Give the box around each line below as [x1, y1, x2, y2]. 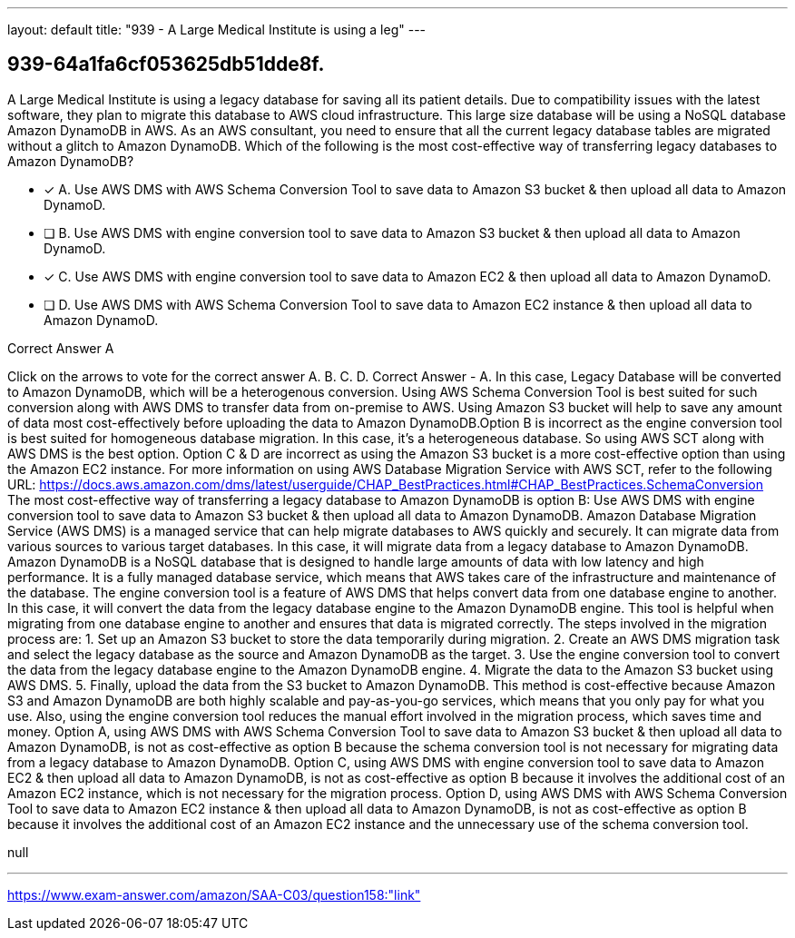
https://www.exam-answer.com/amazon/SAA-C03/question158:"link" [7, 886, 421, 903]
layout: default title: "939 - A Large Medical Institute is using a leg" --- [7, 22, 427, 37]
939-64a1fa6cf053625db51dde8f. [7, 53, 325, 76]
